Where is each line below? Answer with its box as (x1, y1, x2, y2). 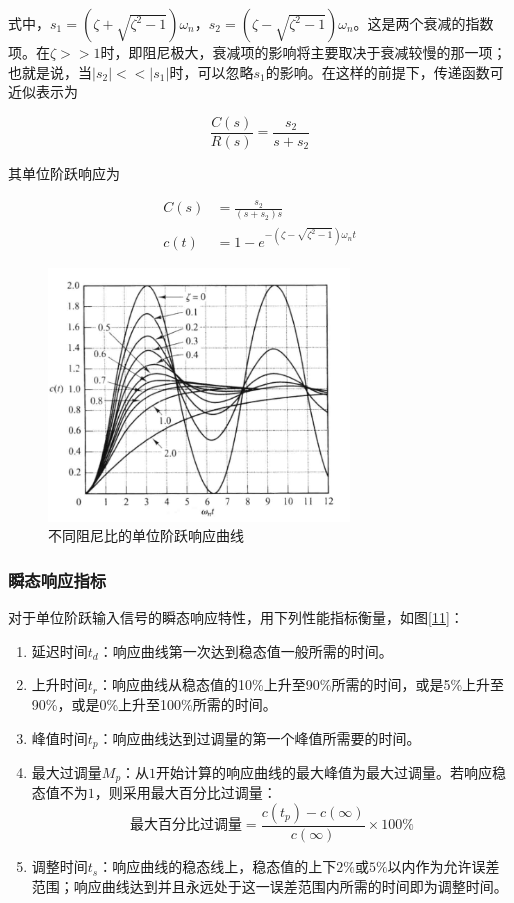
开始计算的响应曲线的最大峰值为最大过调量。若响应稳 (156, 761, 507, 782)
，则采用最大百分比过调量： (94, 782, 277, 803)
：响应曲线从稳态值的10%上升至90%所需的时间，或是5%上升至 (98, 674, 505, 695)
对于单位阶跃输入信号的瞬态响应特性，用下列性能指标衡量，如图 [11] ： (8, 607, 464, 628)
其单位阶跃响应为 (8, 162, 120, 183)
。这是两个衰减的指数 (353, 13, 494, 33)
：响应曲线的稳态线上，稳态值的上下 (98, 856, 337, 877)
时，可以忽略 (169, 61, 254, 82)
